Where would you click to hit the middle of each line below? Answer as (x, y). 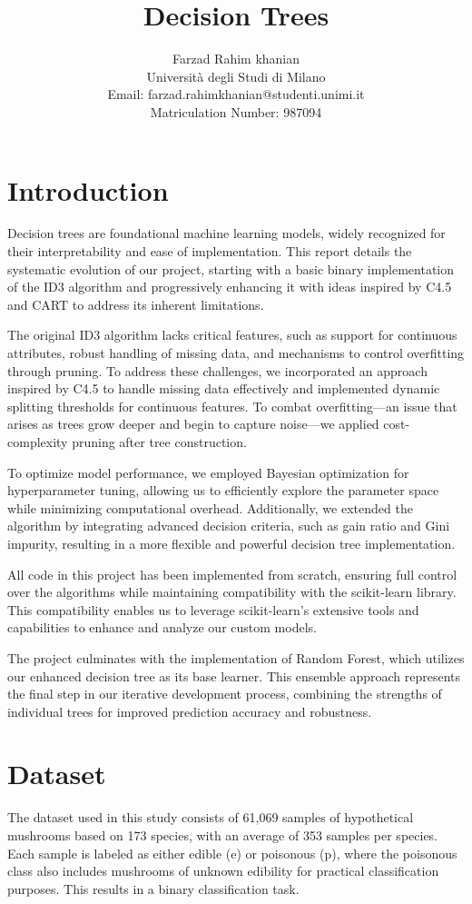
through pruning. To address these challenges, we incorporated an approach (217, 370)
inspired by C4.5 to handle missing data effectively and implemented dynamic (224, 388)
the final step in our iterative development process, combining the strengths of (225, 694)
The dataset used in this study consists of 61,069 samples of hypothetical (211, 817)
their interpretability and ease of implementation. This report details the (210, 251)
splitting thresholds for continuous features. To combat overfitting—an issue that (232, 406)
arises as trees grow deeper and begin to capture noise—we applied (193, 424)
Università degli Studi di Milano (236, 76)
